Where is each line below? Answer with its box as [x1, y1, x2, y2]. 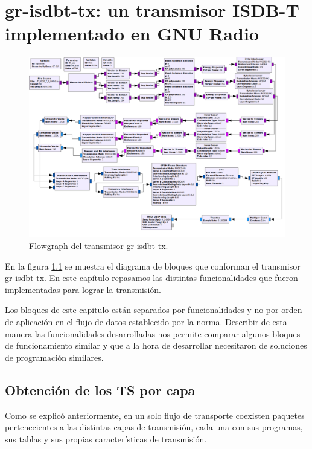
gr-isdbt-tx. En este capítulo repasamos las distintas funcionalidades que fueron [5, 271, 298, 284]
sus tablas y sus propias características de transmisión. [5, 432, 207, 445]
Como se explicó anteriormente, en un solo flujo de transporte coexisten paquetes [5, 409, 305, 421]
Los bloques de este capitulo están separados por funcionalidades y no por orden [5, 303, 302, 316]
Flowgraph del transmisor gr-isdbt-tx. [29, 239, 168, 252]
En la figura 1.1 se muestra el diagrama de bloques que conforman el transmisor [5, 259, 301, 272]
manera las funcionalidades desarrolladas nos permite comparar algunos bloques [5, 327, 301, 340]
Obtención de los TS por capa [5, 380, 196, 399]
